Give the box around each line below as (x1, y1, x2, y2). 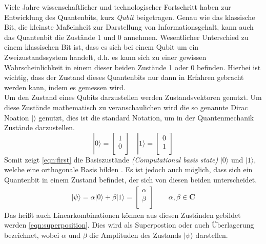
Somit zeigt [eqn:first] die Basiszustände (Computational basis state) (4, 154, 218, 165)
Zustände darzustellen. (4, 122, 75, 133)
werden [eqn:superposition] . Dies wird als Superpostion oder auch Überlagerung (4, 219, 254, 230)
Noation (4, 112, 29, 123)
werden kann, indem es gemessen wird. (4, 82, 126, 92)
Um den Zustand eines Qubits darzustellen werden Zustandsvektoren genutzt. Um (4, 92, 262, 103)
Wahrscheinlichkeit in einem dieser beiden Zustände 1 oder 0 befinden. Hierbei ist (4, 62, 261, 72)
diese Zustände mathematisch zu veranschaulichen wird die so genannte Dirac (4, 101, 248, 112)
